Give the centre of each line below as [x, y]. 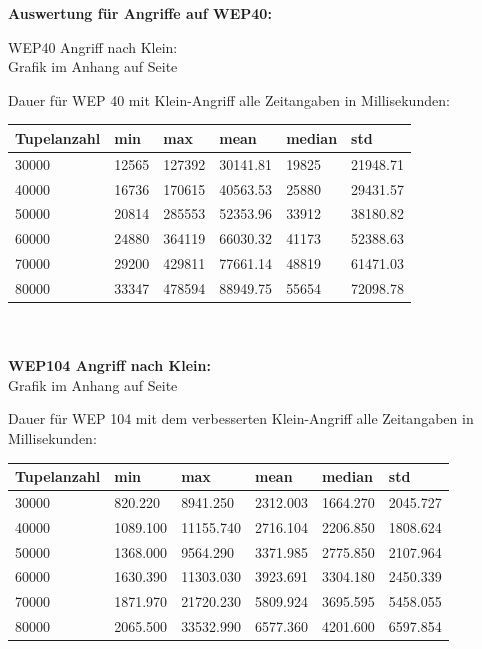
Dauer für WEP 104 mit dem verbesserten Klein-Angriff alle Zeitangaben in [241, 418]
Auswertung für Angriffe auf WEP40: [140, 13]
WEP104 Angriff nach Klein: [109, 365]
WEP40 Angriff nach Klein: [93, 46]
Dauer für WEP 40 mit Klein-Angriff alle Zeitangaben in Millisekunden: [229, 99]
